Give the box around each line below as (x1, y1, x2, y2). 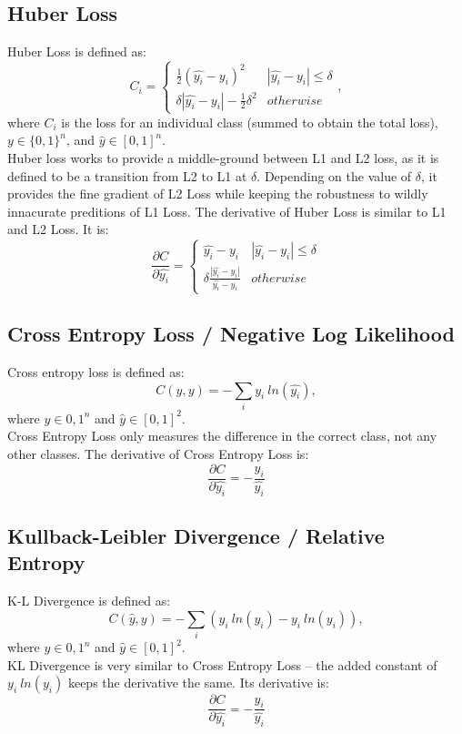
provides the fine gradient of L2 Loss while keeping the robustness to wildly (7, 184, 428, 203)
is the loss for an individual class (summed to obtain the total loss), (61, 112, 438, 131)
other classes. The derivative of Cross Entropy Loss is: (7, 444, 309, 464)
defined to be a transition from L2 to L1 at (7, 166, 247, 185)
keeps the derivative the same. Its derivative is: (67, 673, 329, 692)
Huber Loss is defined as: (7, 42, 146, 61)
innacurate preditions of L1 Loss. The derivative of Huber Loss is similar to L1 (7, 201, 447, 220)
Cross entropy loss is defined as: (7, 362, 185, 381)
